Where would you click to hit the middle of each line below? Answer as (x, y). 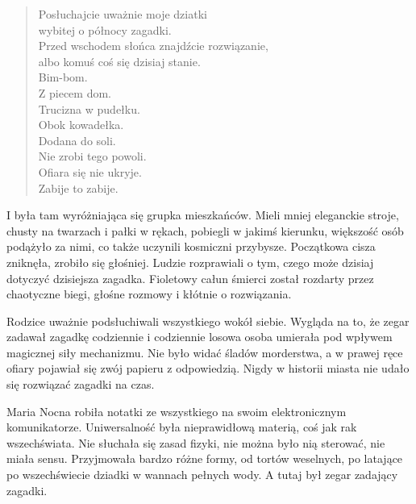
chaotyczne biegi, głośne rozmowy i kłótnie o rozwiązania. (149, 294)
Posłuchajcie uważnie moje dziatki (123, 14)
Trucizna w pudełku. (89, 108)
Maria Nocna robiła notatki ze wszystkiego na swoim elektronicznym (177, 411)
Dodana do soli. (77, 140)
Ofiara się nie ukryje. (90, 171)
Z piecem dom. (75, 92)
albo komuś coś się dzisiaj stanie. (119, 61)
